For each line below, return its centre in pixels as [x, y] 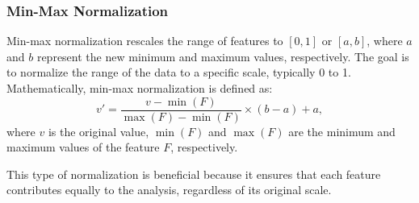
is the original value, [98, 131]
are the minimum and [342, 131]
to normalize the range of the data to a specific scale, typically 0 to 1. [179, 72]
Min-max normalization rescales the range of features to [145, 41]
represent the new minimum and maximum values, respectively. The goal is [223, 56]
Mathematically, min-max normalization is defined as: [140, 88]
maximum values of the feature [83, 147]
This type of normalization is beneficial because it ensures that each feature [194, 174]
